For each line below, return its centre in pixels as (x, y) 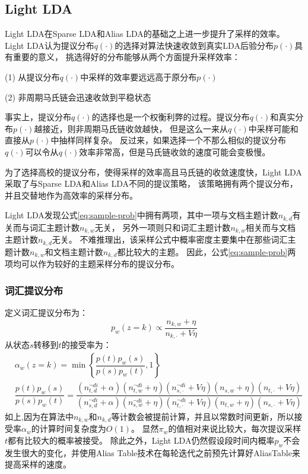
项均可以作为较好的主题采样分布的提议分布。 (92, 264)
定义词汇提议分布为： (46, 312)
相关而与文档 (271, 227)
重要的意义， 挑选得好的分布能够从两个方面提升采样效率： (126, 57)
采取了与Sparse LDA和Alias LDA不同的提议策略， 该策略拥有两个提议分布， (151, 183)
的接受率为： (86, 345)
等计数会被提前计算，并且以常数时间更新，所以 (203, 417)
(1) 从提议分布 (32, 76)
